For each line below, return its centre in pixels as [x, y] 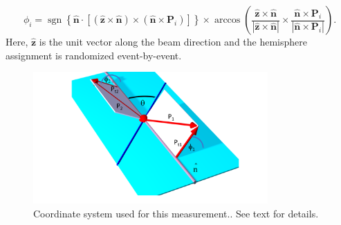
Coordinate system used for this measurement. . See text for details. [176, 213]
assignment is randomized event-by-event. [94, 55]
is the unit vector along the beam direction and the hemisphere [173, 41]
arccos [227, 20]
